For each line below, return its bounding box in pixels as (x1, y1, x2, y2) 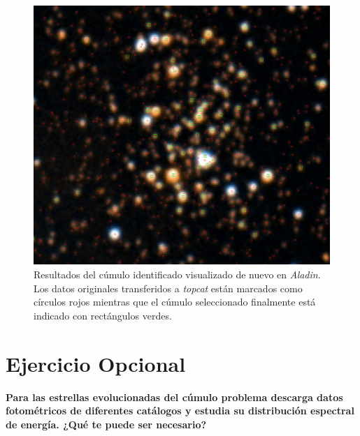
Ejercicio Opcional (6, 349, 186, 377)
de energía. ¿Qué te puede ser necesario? (6, 416, 207, 431)
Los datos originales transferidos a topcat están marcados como (34, 280, 303, 295)
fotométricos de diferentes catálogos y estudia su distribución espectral (6, 403, 354, 418)
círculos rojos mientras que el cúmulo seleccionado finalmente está (34, 294, 316, 309)
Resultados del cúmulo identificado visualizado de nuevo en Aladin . (34, 267, 321, 281)
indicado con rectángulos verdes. (34, 308, 172, 322)
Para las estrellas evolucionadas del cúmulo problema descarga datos (6, 389, 343, 404)
